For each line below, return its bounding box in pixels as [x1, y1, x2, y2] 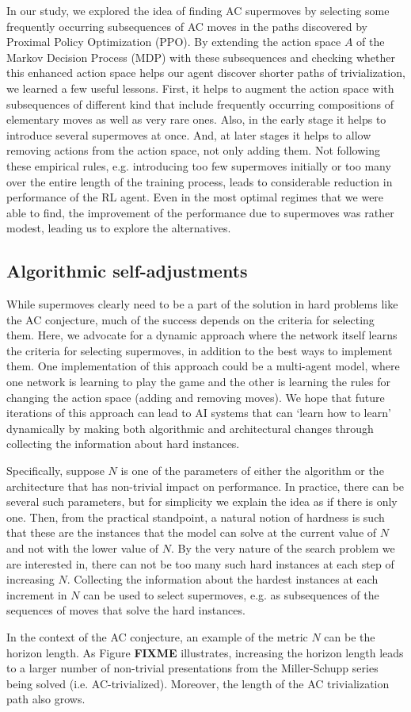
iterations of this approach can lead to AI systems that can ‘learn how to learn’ [6, 404, 391, 421]
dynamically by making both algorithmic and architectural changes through [6, 419, 374, 436]
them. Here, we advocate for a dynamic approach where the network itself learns [6, 327, 398, 343]
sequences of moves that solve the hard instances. [6, 602, 245, 618]
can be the [324, 628, 375, 645]
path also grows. [6, 691, 86, 707]
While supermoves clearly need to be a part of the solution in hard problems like [6, 296, 398, 312]
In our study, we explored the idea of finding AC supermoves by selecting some [6, 2, 390, 18]
